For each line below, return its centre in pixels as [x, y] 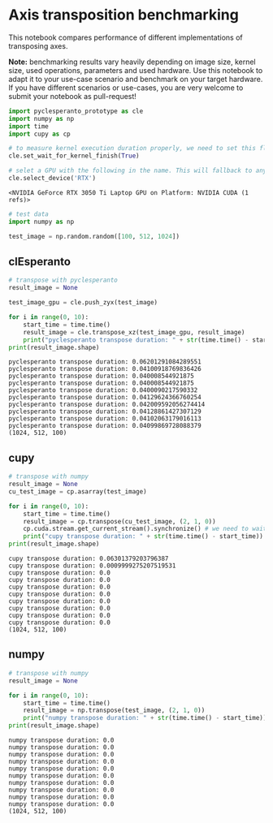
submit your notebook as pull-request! [72, 96]
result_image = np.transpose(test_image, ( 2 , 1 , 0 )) [114, 711]
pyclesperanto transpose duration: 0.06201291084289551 [105, 362]
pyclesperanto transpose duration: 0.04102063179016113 [105, 419]
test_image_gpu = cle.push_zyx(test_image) [83, 303]
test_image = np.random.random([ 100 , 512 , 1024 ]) [94, 236]
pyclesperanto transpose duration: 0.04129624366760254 [105, 398]
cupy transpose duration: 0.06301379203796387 [89, 559]
